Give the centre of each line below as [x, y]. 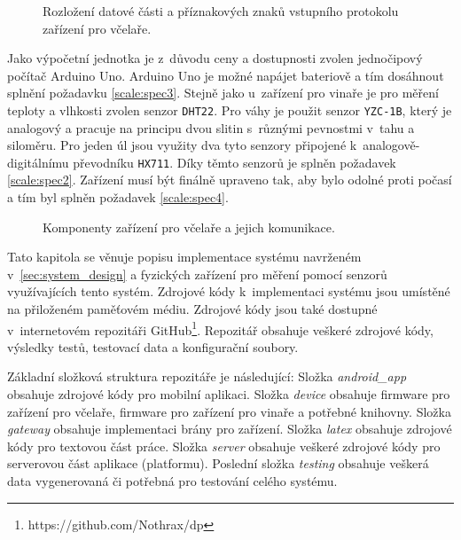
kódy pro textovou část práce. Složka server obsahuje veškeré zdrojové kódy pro [224, 446]
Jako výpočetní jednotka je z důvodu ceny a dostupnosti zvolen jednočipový [215, 58]
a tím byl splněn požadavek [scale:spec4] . [118, 197]
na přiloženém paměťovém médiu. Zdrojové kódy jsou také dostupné [192, 309]
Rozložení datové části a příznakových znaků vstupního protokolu [221, 11]
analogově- [391, 145]
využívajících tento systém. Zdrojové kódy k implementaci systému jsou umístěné [229, 291]
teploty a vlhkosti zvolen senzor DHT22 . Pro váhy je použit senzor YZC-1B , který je [230, 110]
